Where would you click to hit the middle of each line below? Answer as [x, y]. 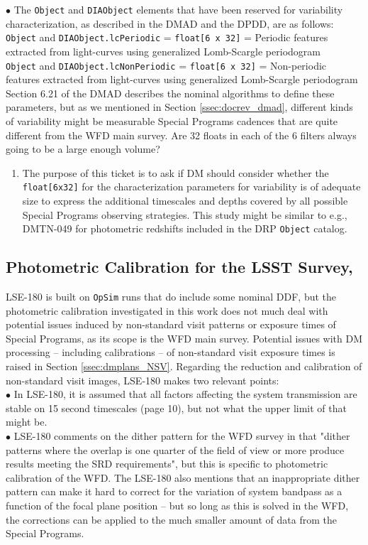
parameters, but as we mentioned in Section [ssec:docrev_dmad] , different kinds [179, 107]
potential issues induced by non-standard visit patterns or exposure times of [171, 324]
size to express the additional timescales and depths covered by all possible [185, 200]
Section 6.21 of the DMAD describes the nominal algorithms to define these [170, 93]
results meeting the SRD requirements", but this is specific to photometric [167, 464]
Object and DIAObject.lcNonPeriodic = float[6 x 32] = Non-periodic [166, 65]
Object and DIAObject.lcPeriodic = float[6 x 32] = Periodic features [167, 37]
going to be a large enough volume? [83, 149]
